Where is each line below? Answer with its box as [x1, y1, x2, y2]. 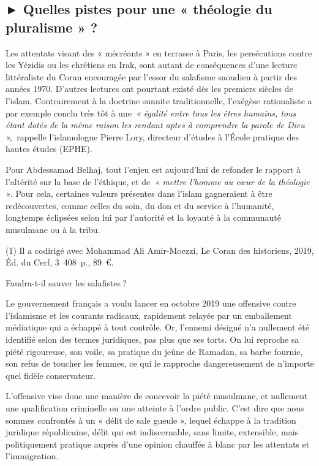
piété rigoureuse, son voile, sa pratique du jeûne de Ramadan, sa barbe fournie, [6, 345, 303, 357]
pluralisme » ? [6, 17, 98, 36]
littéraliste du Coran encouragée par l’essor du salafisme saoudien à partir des [6, 70, 298, 83]
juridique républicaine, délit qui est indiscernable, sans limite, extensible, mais [6, 426, 299, 438]
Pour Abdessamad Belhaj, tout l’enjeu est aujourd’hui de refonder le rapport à [6, 162, 301, 175]
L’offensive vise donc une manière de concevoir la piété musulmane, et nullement [6, 389, 308, 402]
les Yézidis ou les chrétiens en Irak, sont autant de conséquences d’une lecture [6, 58, 298, 71]
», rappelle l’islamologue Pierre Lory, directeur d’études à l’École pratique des [6, 130, 299, 143]
